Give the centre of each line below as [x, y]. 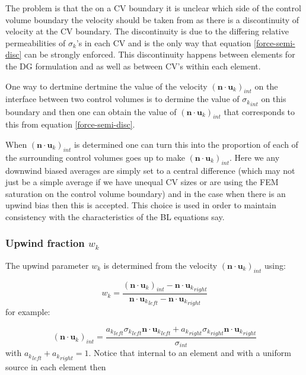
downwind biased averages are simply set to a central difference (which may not [150, 170]
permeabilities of [36, 42]
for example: [28, 312]
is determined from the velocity [160, 265]
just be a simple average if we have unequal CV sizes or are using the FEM [142, 182]
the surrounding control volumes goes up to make [95, 157]
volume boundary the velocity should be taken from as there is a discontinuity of [152, 19]
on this [274, 99]
